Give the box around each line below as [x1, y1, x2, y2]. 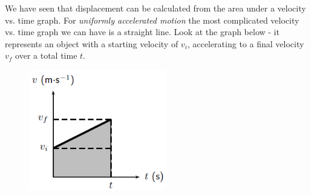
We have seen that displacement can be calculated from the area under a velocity [5, 2, 306, 14]
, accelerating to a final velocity [187, 37, 304, 50]
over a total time [15, 49, 77, 62]
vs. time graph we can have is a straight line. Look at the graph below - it [5, 25, 280, 38]
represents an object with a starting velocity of [5, 37, 178, 50]
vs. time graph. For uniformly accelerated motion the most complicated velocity [5, 13, 300, 26]
